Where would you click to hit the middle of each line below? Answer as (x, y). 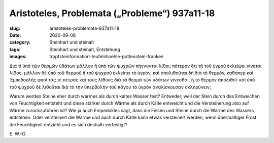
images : (18, 57)
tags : (15, 49)
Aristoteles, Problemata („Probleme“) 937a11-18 (112, 13)
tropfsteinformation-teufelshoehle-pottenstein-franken (107, 57)
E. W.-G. (18, 134)
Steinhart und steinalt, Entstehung (85, 49)
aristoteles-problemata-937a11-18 (84, 28)
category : (20, 42)
